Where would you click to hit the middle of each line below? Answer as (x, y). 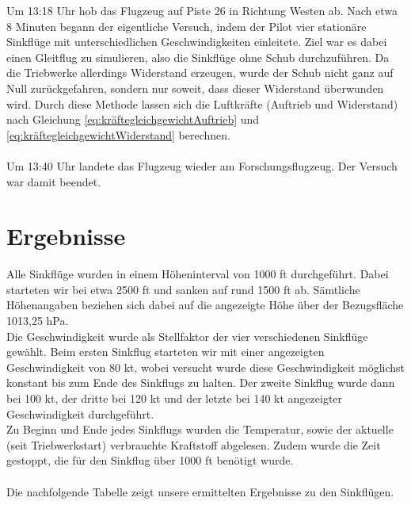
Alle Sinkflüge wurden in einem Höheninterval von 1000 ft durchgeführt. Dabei (198, 274)
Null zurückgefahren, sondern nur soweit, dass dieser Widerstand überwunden (195, 88)
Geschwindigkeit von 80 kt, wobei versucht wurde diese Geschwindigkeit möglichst (206, 367)
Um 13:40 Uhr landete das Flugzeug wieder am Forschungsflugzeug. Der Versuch (202, 165)
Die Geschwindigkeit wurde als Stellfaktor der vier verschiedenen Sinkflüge (187, 336)
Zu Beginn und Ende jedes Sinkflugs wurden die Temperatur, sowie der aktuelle (200, 429)
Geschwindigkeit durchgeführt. (80, 413)
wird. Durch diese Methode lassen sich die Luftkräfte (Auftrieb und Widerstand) (202, 103)
